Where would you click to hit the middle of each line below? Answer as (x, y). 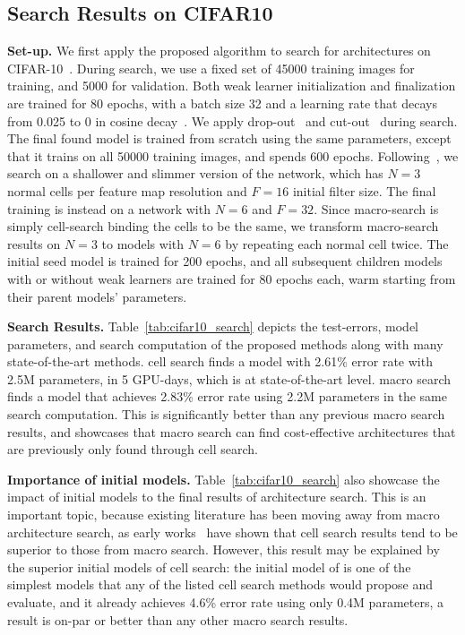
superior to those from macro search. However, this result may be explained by (224, 549)
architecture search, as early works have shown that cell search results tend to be (232, 532)
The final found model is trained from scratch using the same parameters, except (229, 138)
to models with (142, 243)
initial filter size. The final (364, 190)
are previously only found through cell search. (133, 449)
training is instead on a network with (109, 208)
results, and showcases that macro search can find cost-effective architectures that (232, 431)
